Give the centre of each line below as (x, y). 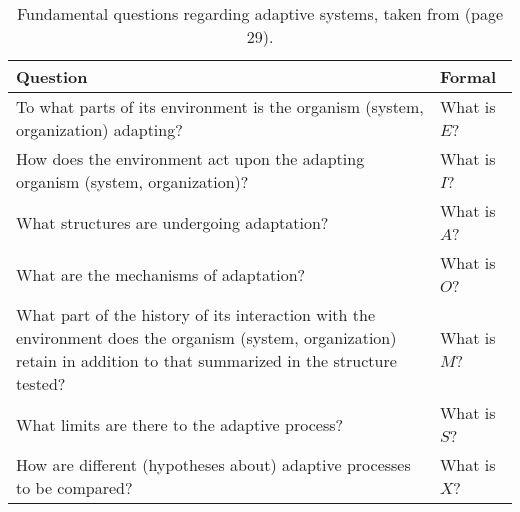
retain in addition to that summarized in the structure (206, 360)
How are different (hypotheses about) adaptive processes (213, 464)
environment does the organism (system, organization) (206, 337)
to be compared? (74, 487)
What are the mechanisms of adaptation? (161, 274)
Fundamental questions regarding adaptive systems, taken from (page (260, 13)
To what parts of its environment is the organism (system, (220, 106)
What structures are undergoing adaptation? (172, 222)
